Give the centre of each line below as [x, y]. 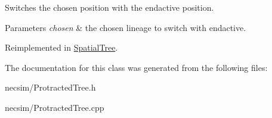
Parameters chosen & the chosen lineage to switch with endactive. [126, 27]
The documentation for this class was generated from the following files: [136, 67]
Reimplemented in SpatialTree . [61, 47]
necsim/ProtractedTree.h [50, 87]
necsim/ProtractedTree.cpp [55, 107]
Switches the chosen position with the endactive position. [109, 7]
